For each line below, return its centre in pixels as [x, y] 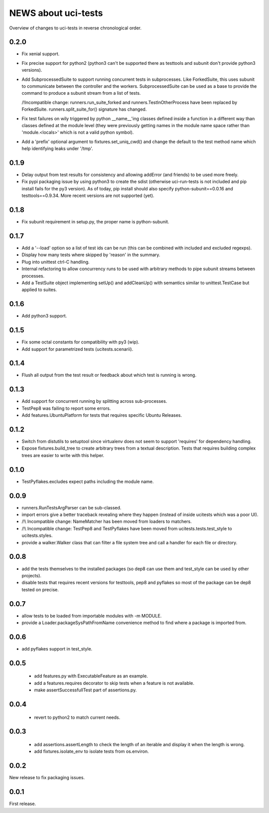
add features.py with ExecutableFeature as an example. [91, 676]
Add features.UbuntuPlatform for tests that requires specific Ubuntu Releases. [102, 415]
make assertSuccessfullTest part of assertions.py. [85, 690]
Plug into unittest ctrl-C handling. [56, 262]
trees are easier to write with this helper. [63, 455]
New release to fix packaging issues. [47, 778]
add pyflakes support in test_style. [57, 649]
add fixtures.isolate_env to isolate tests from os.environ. [91, 751]
